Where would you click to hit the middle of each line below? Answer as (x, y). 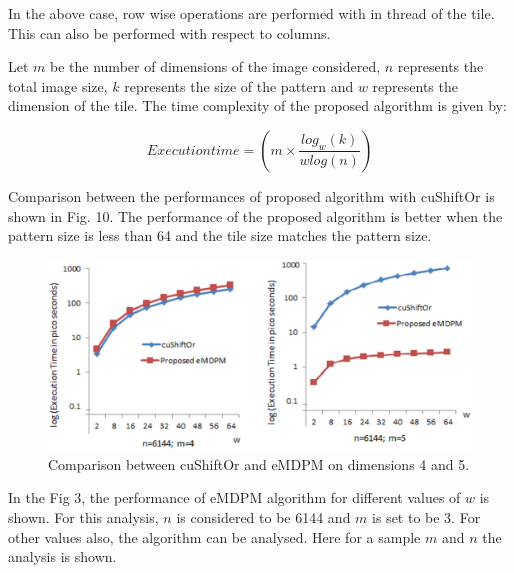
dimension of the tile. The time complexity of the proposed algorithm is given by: (257, 105)
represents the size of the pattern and (239, 85)
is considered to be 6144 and (263, 517)
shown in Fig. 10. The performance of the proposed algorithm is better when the (255, 215)
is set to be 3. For (426, 517)
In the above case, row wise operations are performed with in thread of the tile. (251, 13)
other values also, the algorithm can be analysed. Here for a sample (214, 536)
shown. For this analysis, (83, 517)
